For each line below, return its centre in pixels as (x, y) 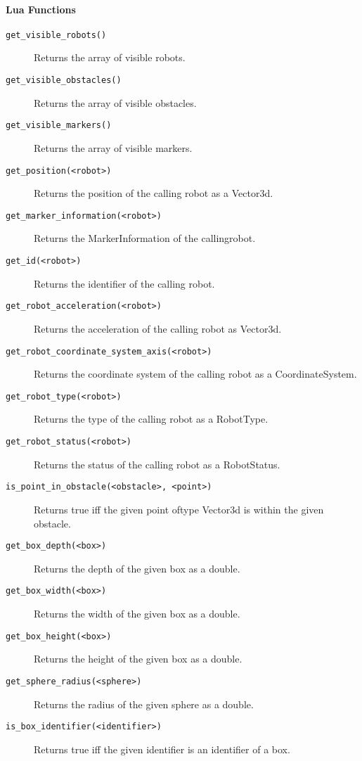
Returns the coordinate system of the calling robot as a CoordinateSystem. (195, 374)
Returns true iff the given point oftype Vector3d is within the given (179, 509)
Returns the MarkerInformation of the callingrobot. (145, 238)
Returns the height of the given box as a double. (138, 659)
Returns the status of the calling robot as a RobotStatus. (157, 464)
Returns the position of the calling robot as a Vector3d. (154, 193)
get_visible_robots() (56, 35)
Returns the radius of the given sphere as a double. (144, 704)
